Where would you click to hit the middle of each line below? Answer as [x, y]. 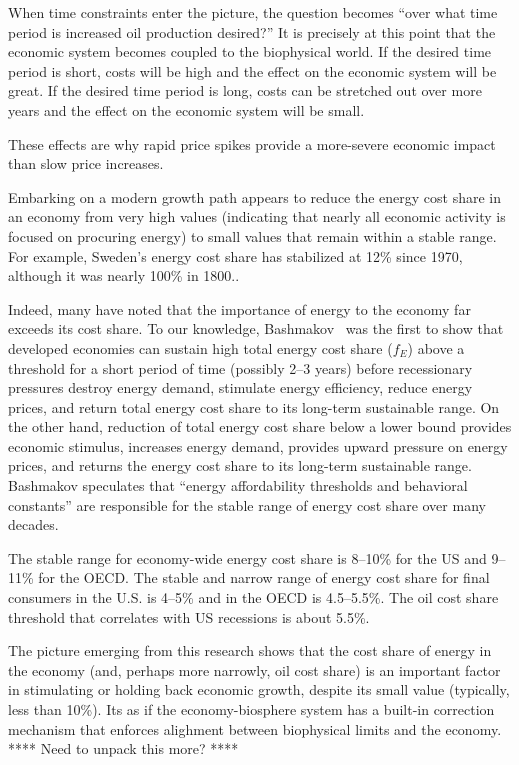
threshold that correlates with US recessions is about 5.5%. [189, 616]
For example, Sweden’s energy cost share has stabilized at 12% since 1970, [235, 255]
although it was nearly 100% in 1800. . [124, 275]
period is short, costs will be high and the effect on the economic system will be [252, 70]
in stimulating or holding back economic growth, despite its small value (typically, [259, 689]
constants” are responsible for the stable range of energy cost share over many [247, 504]
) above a [436, 347]
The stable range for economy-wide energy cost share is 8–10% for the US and [247, 557]
